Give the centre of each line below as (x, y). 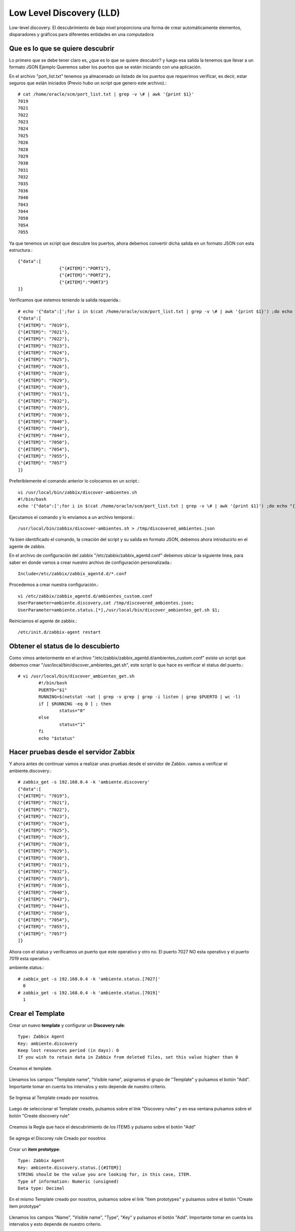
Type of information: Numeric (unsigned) (68, 1181)
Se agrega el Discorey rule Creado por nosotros (58, 1138)
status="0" (72, 711)
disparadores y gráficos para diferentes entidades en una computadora (82, 34)
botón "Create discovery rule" (39, 1116)
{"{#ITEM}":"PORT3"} (84, 282)
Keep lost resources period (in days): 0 (68, 1051)
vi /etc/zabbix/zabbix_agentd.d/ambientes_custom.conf (85, 596)
